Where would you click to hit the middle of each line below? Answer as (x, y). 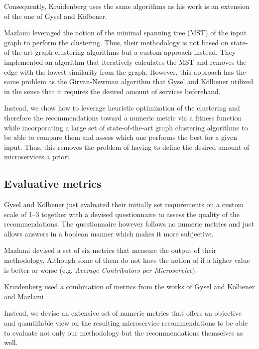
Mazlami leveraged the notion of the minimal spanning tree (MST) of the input (126, 33)
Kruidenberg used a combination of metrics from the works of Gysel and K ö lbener (129, 287)
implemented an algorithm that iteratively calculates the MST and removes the (125, 61)
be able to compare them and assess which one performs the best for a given (121, 137)
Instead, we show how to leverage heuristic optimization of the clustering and (122, 108)
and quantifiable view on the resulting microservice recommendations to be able (126, 323)
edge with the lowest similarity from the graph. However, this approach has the (125, 71)
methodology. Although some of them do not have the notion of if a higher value (127, 260)
